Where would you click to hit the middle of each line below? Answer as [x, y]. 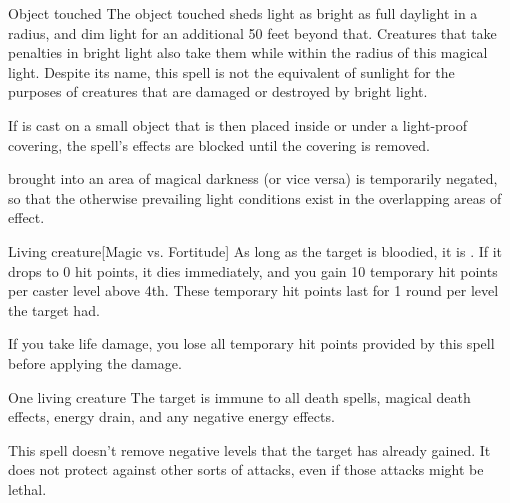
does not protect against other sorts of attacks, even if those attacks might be [246, 469]
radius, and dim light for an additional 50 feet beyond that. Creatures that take [252, 32]
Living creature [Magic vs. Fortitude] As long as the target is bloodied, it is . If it [255, 250]
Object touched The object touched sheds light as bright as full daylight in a [243, 13]
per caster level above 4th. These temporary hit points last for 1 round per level [253, 290]
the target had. [54, 309]
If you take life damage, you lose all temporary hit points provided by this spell [251, 343]
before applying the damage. [95, 362]
